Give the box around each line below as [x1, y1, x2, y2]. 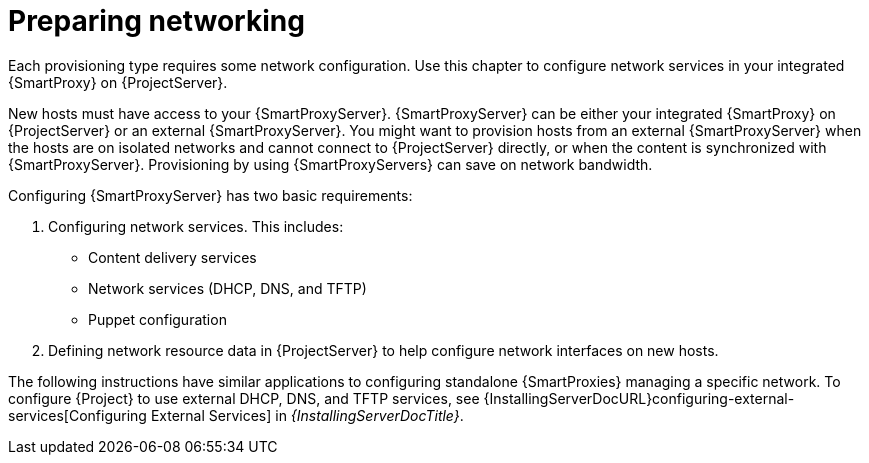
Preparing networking [8, 4, 305, 38]
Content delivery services [88, 248, 257, 266]
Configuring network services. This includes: [48, 217, 344, 235]
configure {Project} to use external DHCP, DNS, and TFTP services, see [8, 389, 480, 407]
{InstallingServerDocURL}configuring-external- [483, 389, 795, 407]
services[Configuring [8, 406, 147, 424]
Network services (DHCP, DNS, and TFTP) [88, 279, 367, 297]
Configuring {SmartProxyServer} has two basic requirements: [8, 186, 413, 204]
